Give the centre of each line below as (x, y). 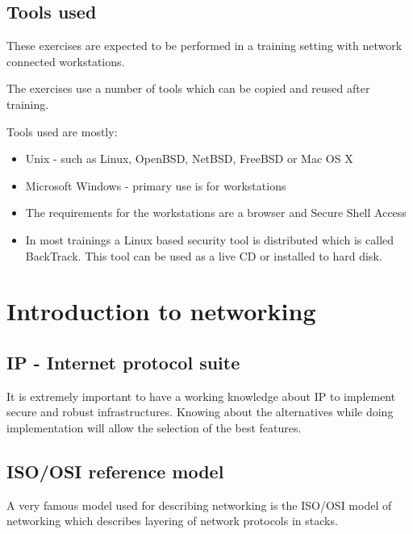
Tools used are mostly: (62, 131)
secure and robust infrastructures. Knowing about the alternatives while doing (200, 412)
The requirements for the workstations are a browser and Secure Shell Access (216, 213)
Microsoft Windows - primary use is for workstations (156, 185)
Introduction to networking (161, 311)
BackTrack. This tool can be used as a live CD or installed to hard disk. (204, 255)
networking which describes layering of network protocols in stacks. (172, 521)
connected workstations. (66, 61)
